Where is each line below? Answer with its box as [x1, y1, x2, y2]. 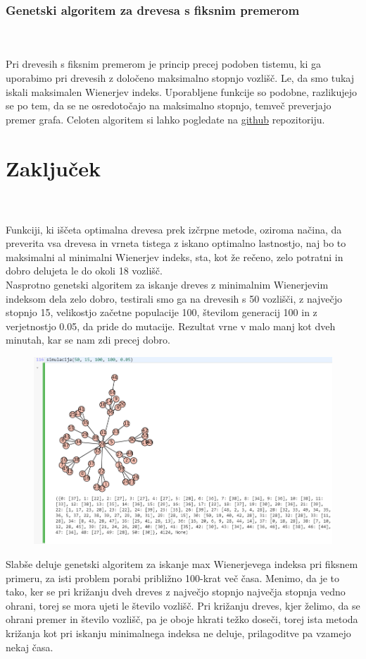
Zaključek [6, 153, 101, 182]
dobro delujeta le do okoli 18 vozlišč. [6, 263, 163, 278]
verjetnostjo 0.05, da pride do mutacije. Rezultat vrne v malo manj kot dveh [6, 318, 336, 333]
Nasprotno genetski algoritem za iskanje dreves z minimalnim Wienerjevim [6, 277, 329, 292]
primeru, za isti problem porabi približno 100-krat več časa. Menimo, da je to [6, 570, 340, 585]
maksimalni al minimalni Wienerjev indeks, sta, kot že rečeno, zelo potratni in [6, 249, 343, 264]
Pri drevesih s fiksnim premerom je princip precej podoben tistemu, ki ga [6, 56, 321, 71]
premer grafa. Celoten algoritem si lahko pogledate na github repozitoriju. [6, 111, 325, 126]
